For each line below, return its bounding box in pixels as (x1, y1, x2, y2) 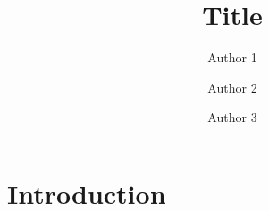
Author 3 (207, 108, 257, 126)
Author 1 (207, 48, 257, 67)
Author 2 (207, 77, 257, 96)
